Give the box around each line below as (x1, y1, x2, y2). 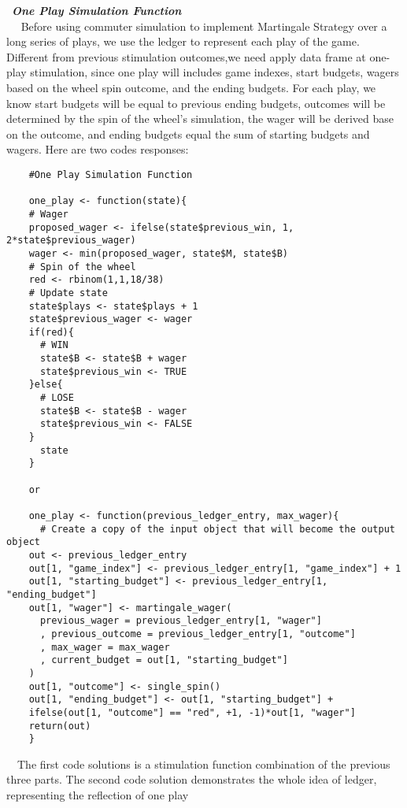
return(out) (28, 720, 91, 732)
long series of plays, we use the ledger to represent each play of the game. (6, 33, 360, 50)
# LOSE (39, 392, 74, 404)
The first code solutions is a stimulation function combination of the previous (17, 755, 390, 772)
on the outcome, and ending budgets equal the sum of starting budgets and (6, 125, 370, 142)
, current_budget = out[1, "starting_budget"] (39, 654, 288, 666)
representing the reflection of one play (6, 787, 189, 802)
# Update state (28, 287, 108, 298)
